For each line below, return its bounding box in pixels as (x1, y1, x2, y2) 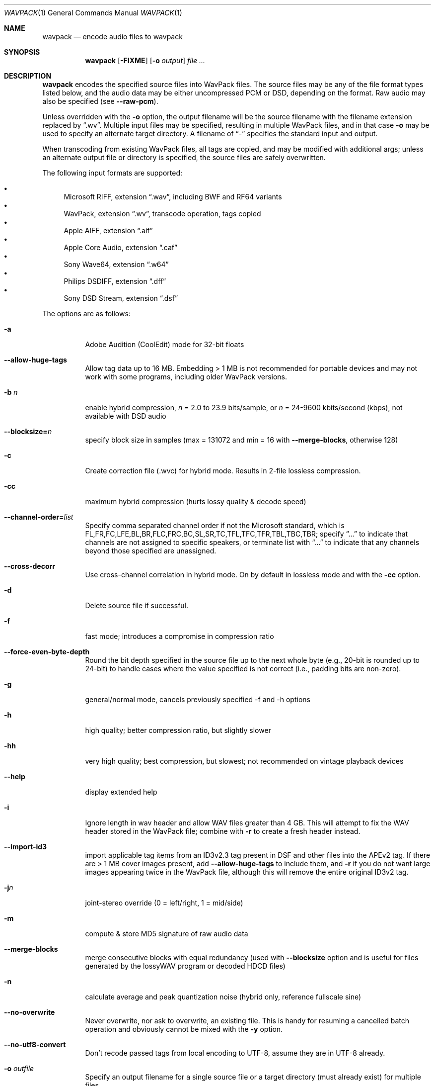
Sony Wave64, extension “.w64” (64, 260, 169, 269)
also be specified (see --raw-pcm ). (42, 97, 158, 105)
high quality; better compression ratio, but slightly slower (85, 726, 271, 734)
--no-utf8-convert (4, 1040, 66, 1049)
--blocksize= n (4, 427, 52, 436)
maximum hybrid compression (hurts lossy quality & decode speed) (85, 497, 306, 506)
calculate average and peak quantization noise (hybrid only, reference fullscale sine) (85, 993, 362, 1001)
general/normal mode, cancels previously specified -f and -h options (85, 695, 310, 704)
